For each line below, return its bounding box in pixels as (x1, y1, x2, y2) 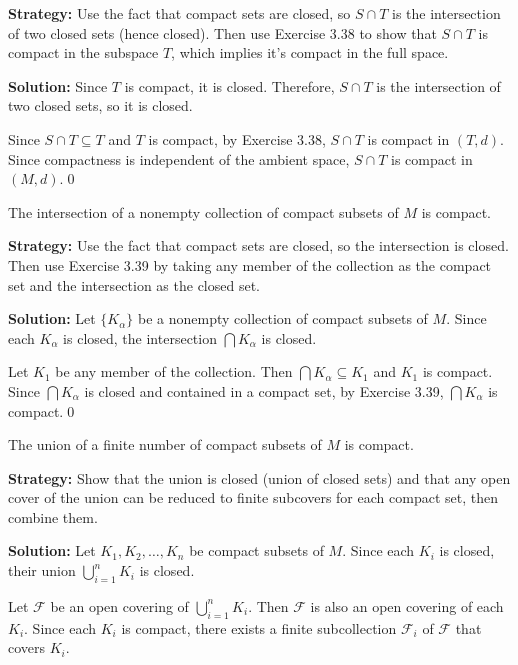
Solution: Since (8, 75, 108, 96)
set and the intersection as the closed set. (8, 274, 260, 295)
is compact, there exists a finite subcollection (121, 617, 397, 638)
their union (8, 560, 76, 581)
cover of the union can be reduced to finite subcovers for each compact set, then (8, 487, 498, 508)
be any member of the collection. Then (55, 361, 293, 382)
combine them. (8, 506, 98, 527)
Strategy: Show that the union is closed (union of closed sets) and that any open (8, 467, 511, 488)
